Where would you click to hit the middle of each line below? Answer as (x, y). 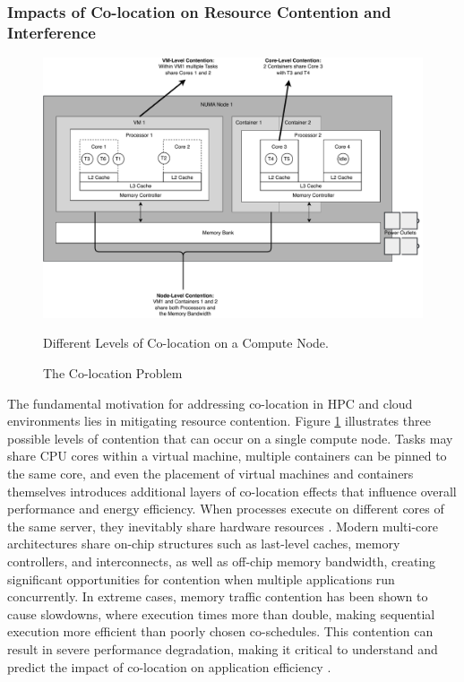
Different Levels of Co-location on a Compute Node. (186, 343)
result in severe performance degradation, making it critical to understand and (223, 648)
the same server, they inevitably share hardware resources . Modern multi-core (223, 526)
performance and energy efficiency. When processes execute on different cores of (226, 509)
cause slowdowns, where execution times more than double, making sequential (221, 613)
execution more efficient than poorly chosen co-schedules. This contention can (220, 631)
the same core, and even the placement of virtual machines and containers (211, 473)
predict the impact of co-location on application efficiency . (169, 666)
